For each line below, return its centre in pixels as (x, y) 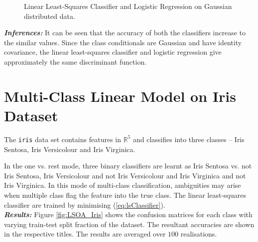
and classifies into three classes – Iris (189, 139)
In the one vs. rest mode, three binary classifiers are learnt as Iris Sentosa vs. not (128, 166)
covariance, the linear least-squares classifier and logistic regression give (113, 52)
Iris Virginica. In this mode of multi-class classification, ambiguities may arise (123, 185)
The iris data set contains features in (63, 139)
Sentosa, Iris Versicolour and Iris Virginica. (70, 149)
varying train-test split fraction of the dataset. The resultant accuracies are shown (129, 224)
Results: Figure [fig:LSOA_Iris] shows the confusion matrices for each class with (128, 214)
